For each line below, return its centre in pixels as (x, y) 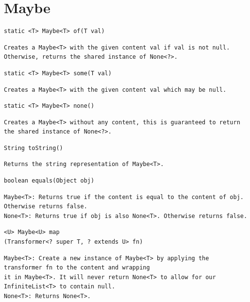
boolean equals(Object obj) (49, 181)
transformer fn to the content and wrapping (77, 268)
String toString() (33, 148)
